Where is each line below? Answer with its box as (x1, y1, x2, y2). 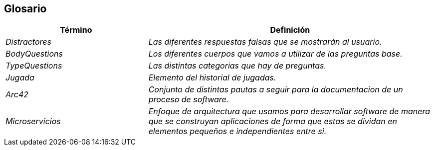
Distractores (5, 37, 51, 47)
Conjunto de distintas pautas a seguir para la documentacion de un (148, 84, 403, 95)
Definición (270, 25, 310, 35)
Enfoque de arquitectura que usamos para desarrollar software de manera (148, 106, 430, 117)
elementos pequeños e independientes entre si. (148, 126, 327, 137)
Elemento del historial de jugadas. (148, 73, 276, 83)
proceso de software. (148, 94, 229, 105)
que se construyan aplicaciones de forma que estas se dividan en (148, 116, 397, 127)
